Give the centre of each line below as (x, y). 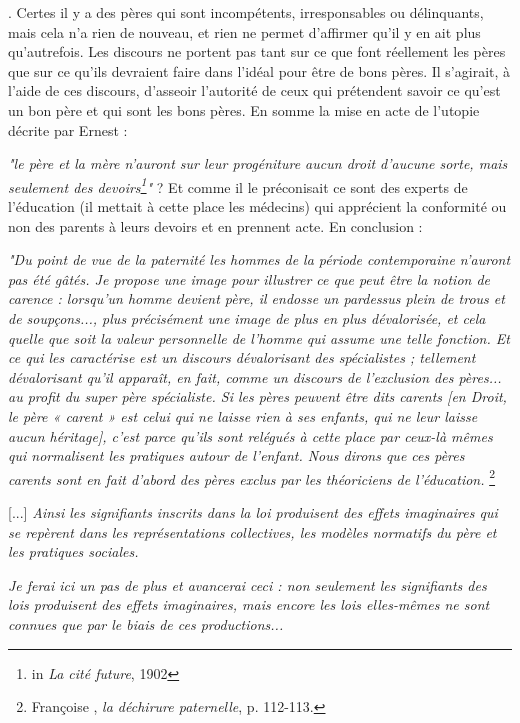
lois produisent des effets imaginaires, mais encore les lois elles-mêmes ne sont (249, 604)
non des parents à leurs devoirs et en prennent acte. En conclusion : (215, 225)
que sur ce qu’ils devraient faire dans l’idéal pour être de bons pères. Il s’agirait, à (259, 70)
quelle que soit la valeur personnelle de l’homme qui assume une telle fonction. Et (259, 337)
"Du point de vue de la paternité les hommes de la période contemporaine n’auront (259, 259)
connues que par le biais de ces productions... (146, 623)
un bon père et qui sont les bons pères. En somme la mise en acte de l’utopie (244, 109)
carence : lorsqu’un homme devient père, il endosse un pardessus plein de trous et (256, 298)
